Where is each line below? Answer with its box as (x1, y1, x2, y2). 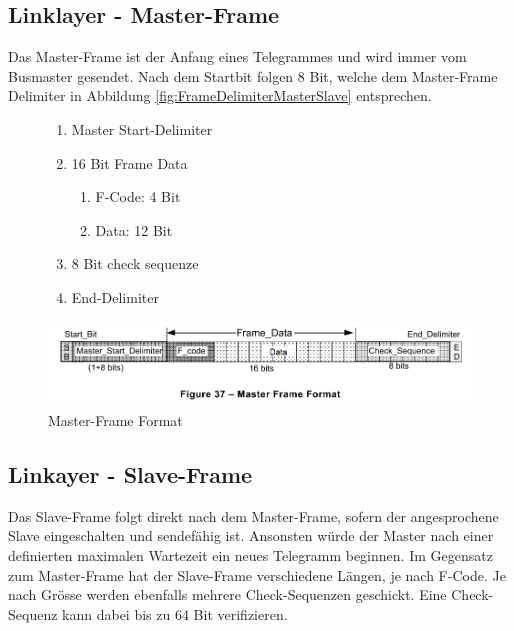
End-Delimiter (71, 286, 159, 307)
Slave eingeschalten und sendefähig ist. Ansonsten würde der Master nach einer (8, 525, 494, 546)
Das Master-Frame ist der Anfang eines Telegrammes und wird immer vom (8, 46, 467, 67)
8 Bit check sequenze (71, 253, 199, 274)
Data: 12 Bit (95, 219, 173, 240)
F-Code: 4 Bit (95, 186, 181, 207)
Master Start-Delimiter (71, 118, 213, 139)
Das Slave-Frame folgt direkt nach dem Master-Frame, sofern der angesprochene (8, 505, 499, 526)
